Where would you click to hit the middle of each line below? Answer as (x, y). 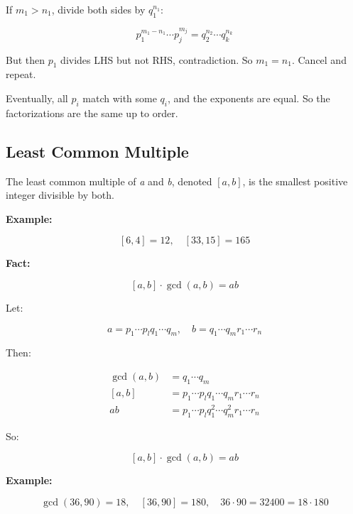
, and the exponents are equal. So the (249, 98)
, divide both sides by (98, 9)
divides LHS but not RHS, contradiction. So (157, 59)
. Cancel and (319, 59)
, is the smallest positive (295, 181)
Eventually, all (37, 98)
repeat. (21, 74)
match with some (120, 98)
